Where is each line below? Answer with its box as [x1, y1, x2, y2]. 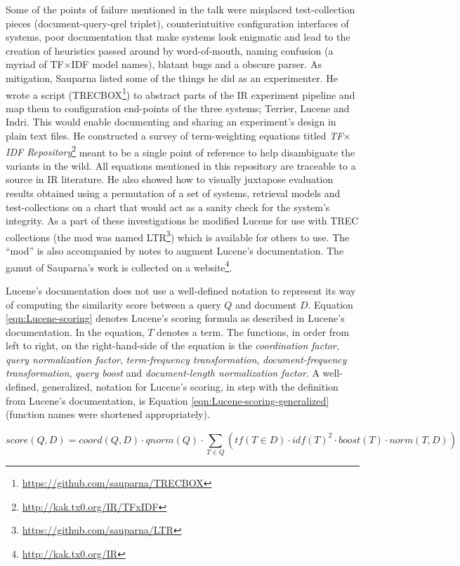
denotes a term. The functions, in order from [157, 324, 350, 339]
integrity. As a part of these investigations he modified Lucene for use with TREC [6, 213, 359, 228]
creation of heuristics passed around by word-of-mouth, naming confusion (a [6, 43, 334, 58]
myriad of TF [6, 57, 64, 72]
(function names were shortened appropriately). [6, 407, 210, 422]
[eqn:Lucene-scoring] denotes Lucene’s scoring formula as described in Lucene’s [6, 311, 345, 325]
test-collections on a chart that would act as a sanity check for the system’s [6, 199, 330, 214]
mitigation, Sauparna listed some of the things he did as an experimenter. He [6, 70, 338, 85]
